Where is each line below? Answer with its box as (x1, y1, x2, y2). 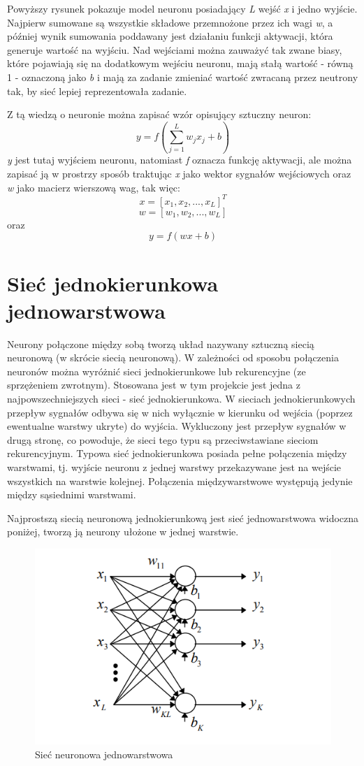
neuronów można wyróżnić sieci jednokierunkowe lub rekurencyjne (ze (7, 363, 306, 378)
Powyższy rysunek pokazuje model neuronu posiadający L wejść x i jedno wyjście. (7, 1, 358, 15)
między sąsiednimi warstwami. (7, 487, 136, 502)
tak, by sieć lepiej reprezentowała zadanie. (7, 83, 187, 98)
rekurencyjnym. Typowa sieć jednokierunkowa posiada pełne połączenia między (7, 446, 347, 461)
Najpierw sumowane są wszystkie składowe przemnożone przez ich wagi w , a (7, 15, 333, 29)
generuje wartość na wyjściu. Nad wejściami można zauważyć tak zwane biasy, (7, 42, 342, 57)
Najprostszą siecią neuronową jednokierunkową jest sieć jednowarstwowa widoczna (7, 510, 359, 525)
